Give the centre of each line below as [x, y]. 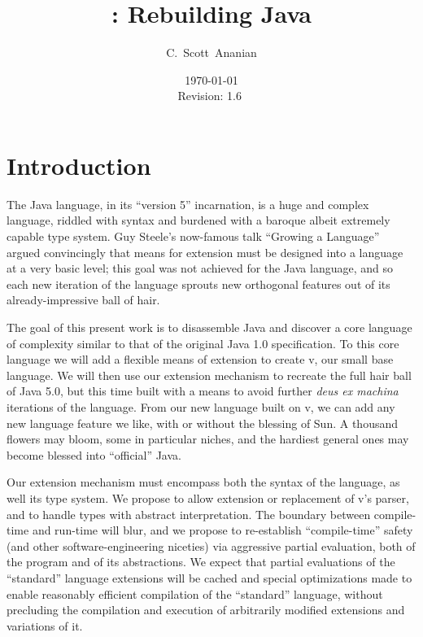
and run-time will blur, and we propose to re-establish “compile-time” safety [222, 530]
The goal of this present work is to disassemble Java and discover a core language [209, 327]
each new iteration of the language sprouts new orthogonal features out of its [198, 284]
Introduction [79, 165]
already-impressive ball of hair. [83, 300]
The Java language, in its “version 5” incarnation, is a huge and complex [188, 204]
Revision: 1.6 [209, 96]
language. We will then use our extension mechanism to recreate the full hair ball [209, 375]
